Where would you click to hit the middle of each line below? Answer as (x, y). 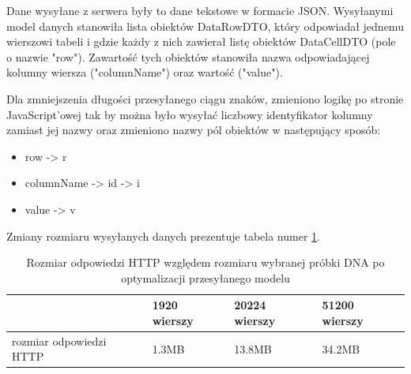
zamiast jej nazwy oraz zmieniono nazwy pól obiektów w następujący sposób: (194, 130)
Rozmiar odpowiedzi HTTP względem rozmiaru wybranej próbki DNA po (205, 262)
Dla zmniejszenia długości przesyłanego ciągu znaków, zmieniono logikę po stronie (205, 98)
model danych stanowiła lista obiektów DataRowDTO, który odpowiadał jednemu (205, 26)
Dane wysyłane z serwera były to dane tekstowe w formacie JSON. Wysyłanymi (200, 10)
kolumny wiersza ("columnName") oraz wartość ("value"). (145, 72)
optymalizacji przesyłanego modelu (205, 277)
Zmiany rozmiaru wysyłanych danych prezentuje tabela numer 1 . (163, 236)
